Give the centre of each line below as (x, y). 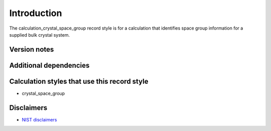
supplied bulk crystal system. (40, 35)
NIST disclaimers (39, 119)
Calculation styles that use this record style (79, 81)
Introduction (36, 13)
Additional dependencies (49, 65)
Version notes (32, 49)
